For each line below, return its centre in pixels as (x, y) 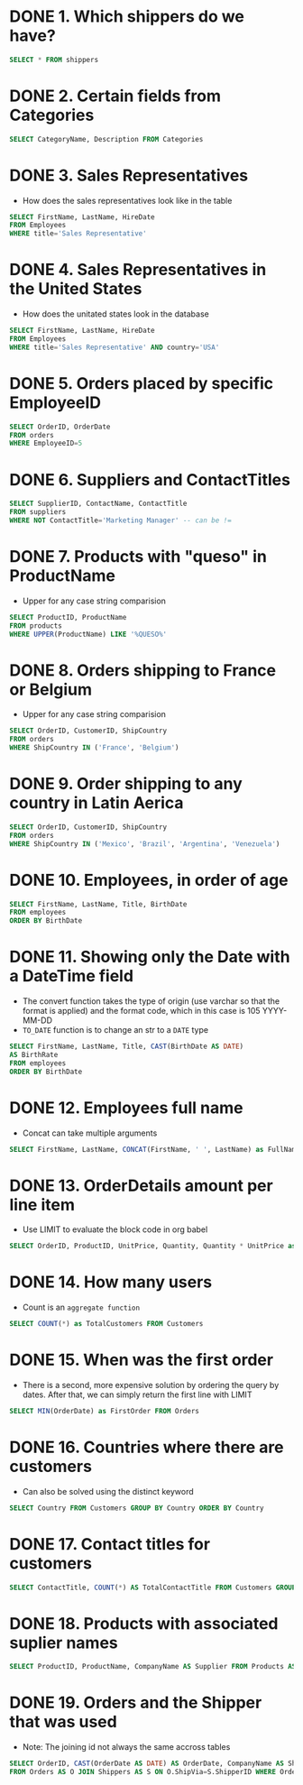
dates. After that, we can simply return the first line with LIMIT (137, 1394)
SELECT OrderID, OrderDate (60, 427)
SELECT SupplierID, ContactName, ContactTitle (98, 504)
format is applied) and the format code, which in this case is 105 (141, 1011)
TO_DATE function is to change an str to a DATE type (115, 1030)
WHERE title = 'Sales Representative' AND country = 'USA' (115, 347)
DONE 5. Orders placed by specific (142, 383)
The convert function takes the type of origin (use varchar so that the (151, 1001)
